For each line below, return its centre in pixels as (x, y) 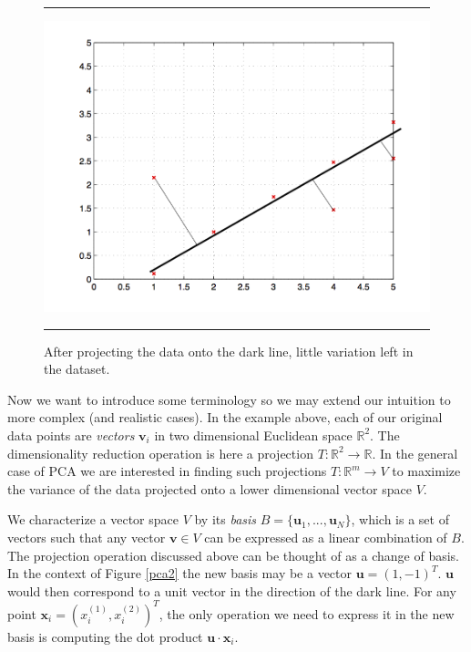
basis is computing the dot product (105, 636)
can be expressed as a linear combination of (326, 537)
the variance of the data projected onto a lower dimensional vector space (210, 488)
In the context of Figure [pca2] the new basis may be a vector (180, 573)
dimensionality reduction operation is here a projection (160, 453)
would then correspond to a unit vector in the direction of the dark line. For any (232, 590)
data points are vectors (71, 435)
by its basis (225, 519)
